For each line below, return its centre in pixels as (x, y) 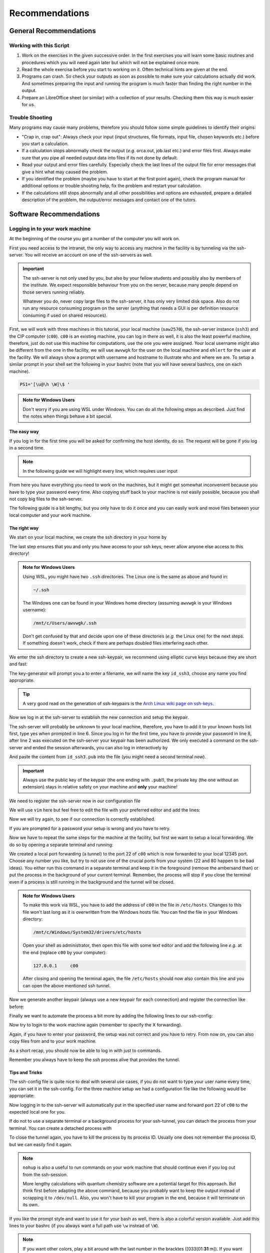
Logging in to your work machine (50, 229)
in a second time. (27, 448)
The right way (24, 528)
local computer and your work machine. (50, 515)
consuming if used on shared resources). (65, 315)
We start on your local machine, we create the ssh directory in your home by (88, 537)
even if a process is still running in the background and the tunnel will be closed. (92, 882)
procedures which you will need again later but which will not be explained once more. (111, 62)
